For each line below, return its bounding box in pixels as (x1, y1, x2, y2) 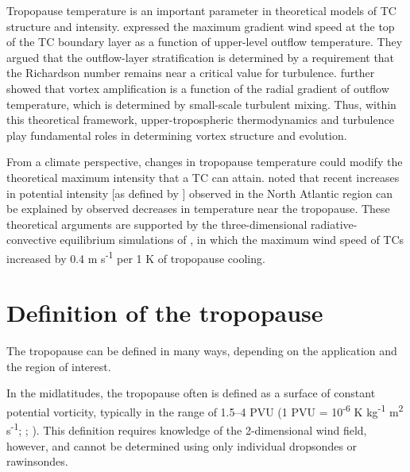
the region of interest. (6, 358, 111, 374)
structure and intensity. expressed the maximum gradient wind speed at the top (6, 17, 395, 34)
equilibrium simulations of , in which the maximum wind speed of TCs (60, 231, 404, 248)
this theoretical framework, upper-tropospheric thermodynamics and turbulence (6, 111, 394, 128)
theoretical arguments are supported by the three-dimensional (6, 215, 307, 232)
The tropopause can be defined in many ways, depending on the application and (6, 342, 397, 359)
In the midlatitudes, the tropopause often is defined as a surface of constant (6, 385, 376, 401)
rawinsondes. (6, 453, 68, 470)
